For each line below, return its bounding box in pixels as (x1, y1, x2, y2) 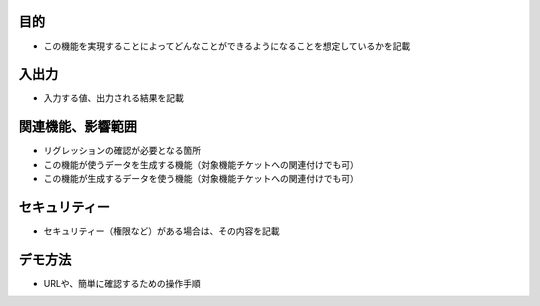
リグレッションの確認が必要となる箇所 (43, 145, 202, 157)
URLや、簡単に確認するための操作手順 (43, 277, 201, 289)
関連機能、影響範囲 (18, 118, 137, 135)
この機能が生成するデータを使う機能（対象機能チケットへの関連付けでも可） (43, 173, 359, 185)
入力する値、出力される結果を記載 (43, 92, 184, 104)
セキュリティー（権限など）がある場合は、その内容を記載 (43, 225, 280, 237)
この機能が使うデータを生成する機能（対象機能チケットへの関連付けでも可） (43, 158, 359, 170)
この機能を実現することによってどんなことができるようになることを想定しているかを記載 (43, 40, 411, 52)
